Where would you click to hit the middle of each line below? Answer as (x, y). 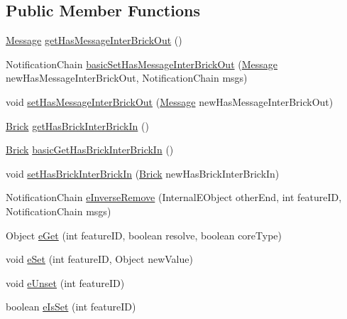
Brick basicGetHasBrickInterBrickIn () (90, 150)
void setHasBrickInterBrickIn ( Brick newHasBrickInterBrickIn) (143, 173)
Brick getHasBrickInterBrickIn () (77, 125)
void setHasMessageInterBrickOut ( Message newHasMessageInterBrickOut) (170, 101)
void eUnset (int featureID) (65, 282)
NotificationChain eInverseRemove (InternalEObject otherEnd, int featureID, (174, 197)
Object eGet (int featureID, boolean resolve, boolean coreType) (144, 235)
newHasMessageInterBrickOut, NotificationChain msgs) (127, 78)
